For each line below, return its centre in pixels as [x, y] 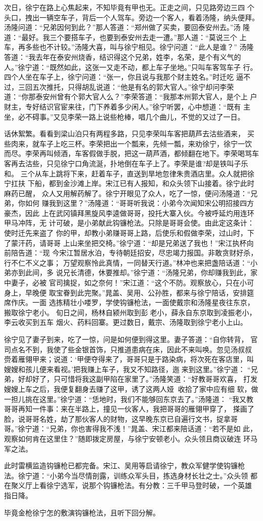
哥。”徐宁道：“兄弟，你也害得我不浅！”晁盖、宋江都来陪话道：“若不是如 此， [131, 429]
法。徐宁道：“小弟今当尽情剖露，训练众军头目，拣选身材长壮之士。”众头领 [126, 475]
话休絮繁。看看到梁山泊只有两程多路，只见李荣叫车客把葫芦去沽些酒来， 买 [129, 134]
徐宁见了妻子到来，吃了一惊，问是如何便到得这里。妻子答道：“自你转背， [126, 339]
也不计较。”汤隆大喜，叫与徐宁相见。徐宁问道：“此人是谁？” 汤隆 [146, 47]
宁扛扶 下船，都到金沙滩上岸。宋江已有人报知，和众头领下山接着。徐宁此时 [129, 183]
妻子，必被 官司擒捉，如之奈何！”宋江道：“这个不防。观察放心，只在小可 [132, 283]
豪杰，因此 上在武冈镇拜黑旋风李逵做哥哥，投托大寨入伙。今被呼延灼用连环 [129, 213]
